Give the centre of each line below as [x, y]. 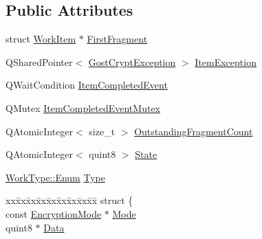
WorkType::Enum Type [55, 177]
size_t [102, 131]
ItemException [226, 61]
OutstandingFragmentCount [194, 131]
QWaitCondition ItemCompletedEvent [87, 85]
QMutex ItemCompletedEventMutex [83, 107]
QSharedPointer [39, 61]
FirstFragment [117, 39]
